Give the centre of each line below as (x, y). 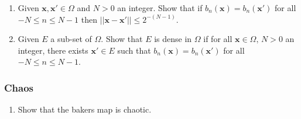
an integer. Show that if (160, 8)
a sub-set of (71, 39)
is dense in (173, 39)
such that (134, 50)
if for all (218, 39)
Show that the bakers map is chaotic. (85, 109)
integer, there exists (53, 50)
